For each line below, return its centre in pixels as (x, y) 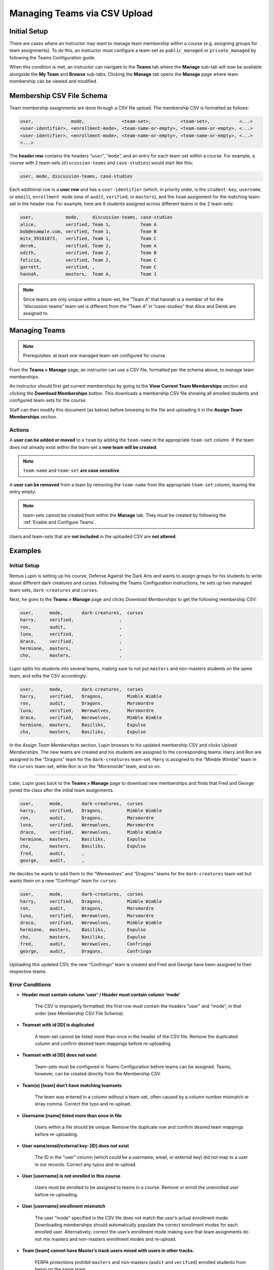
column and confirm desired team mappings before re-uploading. (103, 1043)
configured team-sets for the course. (48, 400)
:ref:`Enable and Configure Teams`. (60, 522)
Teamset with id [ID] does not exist (59, 1055)
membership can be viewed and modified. (53, 81)
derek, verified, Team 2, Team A (88, 246)
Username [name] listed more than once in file (72, 1116)
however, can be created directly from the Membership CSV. (98, 1074)
